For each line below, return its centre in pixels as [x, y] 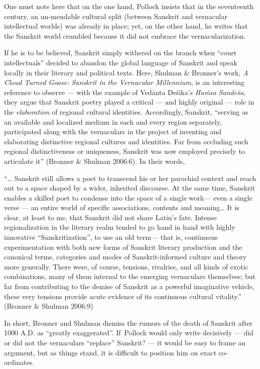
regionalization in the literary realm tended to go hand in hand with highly [120, 227]
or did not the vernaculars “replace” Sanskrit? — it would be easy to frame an [125, 342]
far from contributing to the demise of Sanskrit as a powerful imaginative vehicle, [129, 286]
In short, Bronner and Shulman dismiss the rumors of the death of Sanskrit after [128, 322]
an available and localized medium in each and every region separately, [113, 121]
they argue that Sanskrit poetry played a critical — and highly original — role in [129, 102]
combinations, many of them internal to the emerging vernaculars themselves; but [130, 276]
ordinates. [19, 362]
